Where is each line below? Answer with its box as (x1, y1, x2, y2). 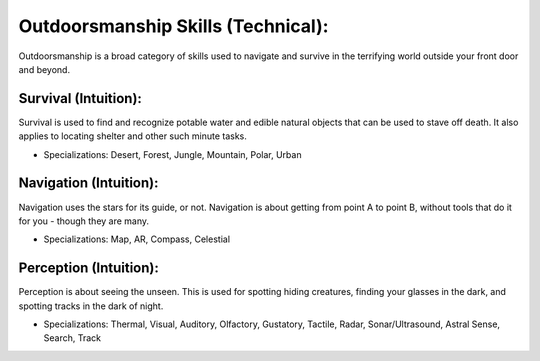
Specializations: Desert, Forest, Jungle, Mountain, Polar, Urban (43, 148, 302, 160)
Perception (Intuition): (18, 260, 159, 277)
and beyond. (18, 63, 70, 75)
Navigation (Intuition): (18, 175, 159, 192)
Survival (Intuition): (18, 90, 142, 107)
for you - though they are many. (18, 215, 150, 227)
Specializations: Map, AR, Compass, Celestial (43, 233, 230, 245)
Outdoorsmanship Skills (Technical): (18, 15, 329, 37)
